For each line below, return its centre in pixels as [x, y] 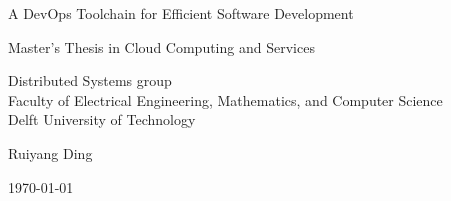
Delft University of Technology [102, 119]
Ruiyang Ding [50, 152]
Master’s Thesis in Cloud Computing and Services [161, 46]
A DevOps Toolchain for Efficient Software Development [181, 13]
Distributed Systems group [90, 80]
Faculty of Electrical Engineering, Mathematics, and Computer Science [225, 99]
